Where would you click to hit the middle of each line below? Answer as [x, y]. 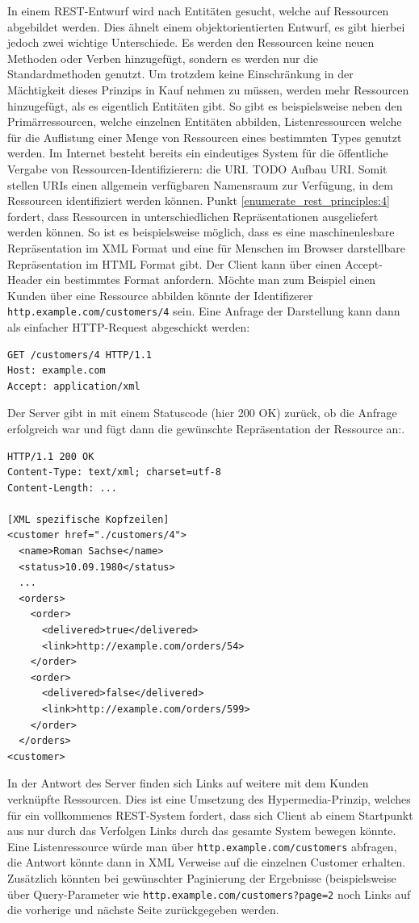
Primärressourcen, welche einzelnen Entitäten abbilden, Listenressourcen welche [205, 121]
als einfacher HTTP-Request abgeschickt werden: [129, 326]
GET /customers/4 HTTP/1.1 [80, 355]
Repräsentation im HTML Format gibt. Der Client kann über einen [174, 263]
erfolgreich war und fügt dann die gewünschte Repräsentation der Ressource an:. [206, 428]
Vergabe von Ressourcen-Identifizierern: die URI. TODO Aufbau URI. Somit [197, 168]
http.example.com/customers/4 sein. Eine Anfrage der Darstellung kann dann [204, 311]
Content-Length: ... [63, 488]
